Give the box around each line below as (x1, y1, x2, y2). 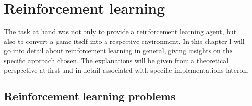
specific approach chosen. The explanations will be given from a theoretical (4, 55, 229, 65)
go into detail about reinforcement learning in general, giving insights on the (4, 45, 232, 56)
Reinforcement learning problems (4, 88, 176, 104)
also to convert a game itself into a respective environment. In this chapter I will (4, 36, 245, 46)
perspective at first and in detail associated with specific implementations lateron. (4, 64, 249, 75)
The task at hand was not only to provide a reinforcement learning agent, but (4, 26, 237, 37)
